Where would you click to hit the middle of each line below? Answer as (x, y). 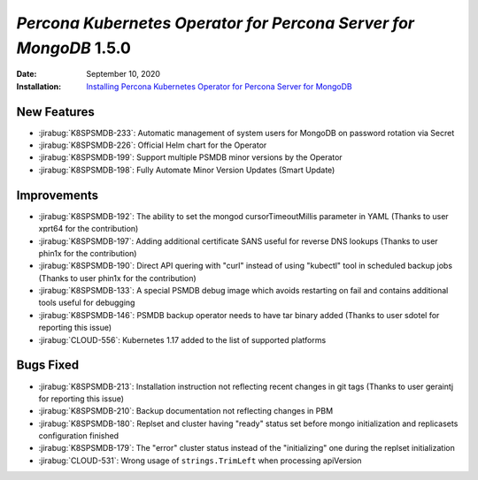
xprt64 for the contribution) (89, 229)
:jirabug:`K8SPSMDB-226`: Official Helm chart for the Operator (153, 145)
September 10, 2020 (123, 74)
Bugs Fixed (48, 366)
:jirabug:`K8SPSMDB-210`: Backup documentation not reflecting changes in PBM (186, 411)
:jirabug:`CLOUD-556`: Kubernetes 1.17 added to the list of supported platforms (182, 339)
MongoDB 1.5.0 (74, 48)
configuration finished (79, 436)
